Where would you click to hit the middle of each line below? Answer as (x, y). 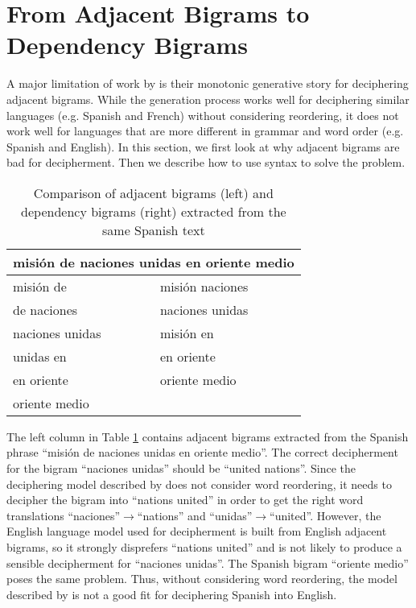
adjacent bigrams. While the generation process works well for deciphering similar (208, 99)
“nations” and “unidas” (195, 515)
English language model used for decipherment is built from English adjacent (197, 531)
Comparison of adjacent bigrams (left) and (153, 192)
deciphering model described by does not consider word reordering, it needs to (199, 484)
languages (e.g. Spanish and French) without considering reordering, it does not (203, 115)
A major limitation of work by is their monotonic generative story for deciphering (208, 83)
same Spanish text (154, 230)
